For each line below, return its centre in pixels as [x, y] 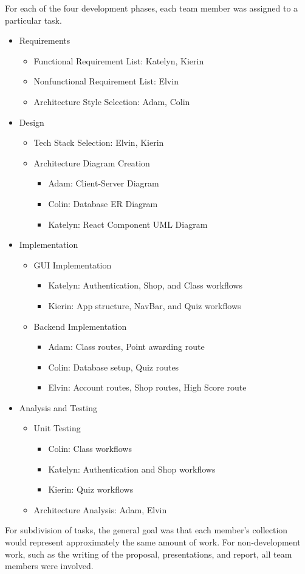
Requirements [45, 40]
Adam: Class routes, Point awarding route [126, 347]
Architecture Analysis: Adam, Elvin [100, 509]
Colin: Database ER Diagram [103, 203]
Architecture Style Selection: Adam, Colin [112, 101]
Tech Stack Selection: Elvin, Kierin [99, 142]
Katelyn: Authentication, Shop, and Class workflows [145, 285]
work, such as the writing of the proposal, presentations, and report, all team [149, 554]
